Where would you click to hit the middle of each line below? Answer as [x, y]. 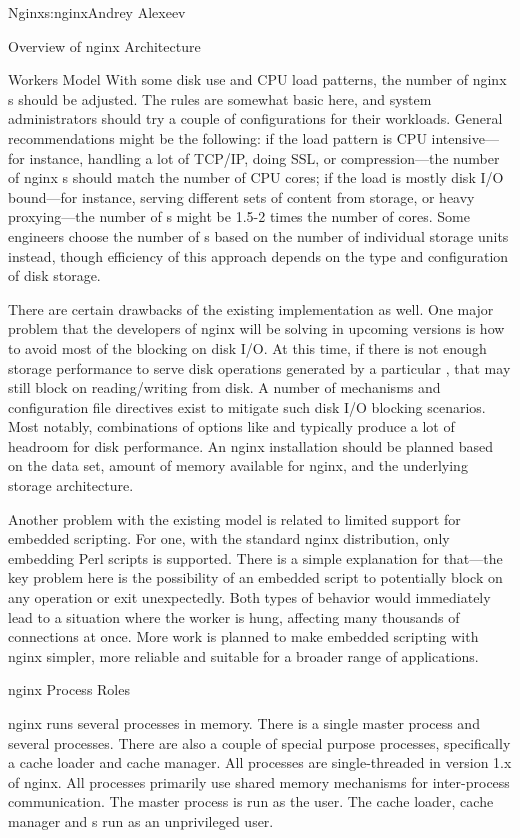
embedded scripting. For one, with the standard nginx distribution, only [229, 538]
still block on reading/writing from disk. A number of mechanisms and [224, 387]
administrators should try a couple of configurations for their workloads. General [255, 118]
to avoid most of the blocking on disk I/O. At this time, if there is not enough [247, 347]
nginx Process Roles [69, 689]
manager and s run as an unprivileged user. [141, 820]
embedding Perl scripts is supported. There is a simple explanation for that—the [255, 557]
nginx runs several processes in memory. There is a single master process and [244, 723]
